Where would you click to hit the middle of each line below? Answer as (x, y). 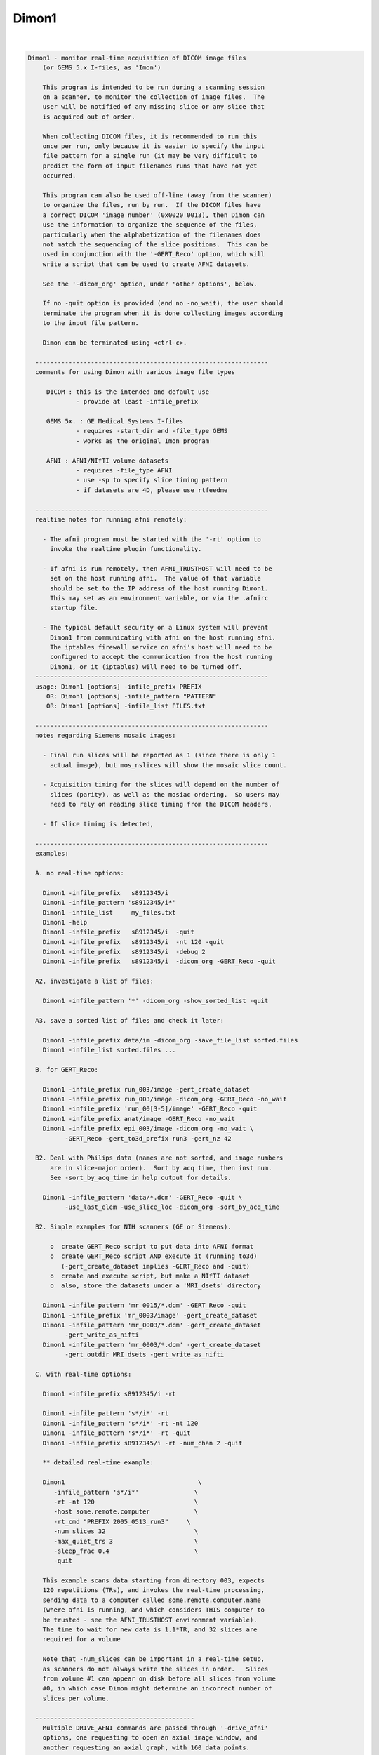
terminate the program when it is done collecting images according (163, 313)
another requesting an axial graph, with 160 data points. (146, 1747)
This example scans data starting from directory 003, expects (154, 1581)
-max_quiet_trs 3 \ (126, 1541)
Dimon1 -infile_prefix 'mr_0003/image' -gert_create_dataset (150, 1315)
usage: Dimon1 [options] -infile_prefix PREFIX (119, 687)
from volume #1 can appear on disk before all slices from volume (159, 1678)
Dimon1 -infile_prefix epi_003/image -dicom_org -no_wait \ (148, 1129)
